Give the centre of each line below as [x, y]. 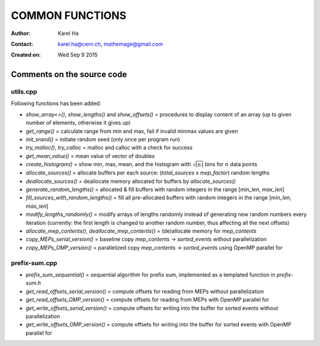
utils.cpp [24, 92]
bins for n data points [231, 164]
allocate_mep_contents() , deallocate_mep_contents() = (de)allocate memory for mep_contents [141, 231]
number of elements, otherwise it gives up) [78, 123]
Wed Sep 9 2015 [78, 55]
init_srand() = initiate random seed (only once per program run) [103, 139]
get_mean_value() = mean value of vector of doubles [90, 156]
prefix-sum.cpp [34, 263]
